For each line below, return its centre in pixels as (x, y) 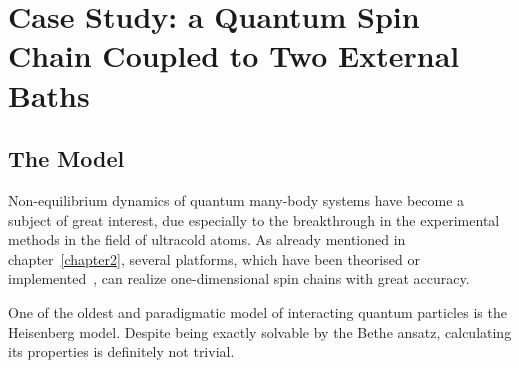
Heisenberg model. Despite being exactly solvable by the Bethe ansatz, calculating (260, 331)
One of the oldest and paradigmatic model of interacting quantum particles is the (257, 311)
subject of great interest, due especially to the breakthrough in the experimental (254, 219)
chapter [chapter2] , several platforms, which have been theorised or (214, 258)
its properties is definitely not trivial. (121, 351)
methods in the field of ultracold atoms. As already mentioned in (207, 239)
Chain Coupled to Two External (234, 55)
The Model (66, 158)
